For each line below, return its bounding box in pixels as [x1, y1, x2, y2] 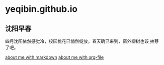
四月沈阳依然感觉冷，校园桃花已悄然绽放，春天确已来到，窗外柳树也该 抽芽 [5, 38, 159, 44]
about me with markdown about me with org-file [5, 54, 104, 60]
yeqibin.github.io [5, 3, 78, 15]
